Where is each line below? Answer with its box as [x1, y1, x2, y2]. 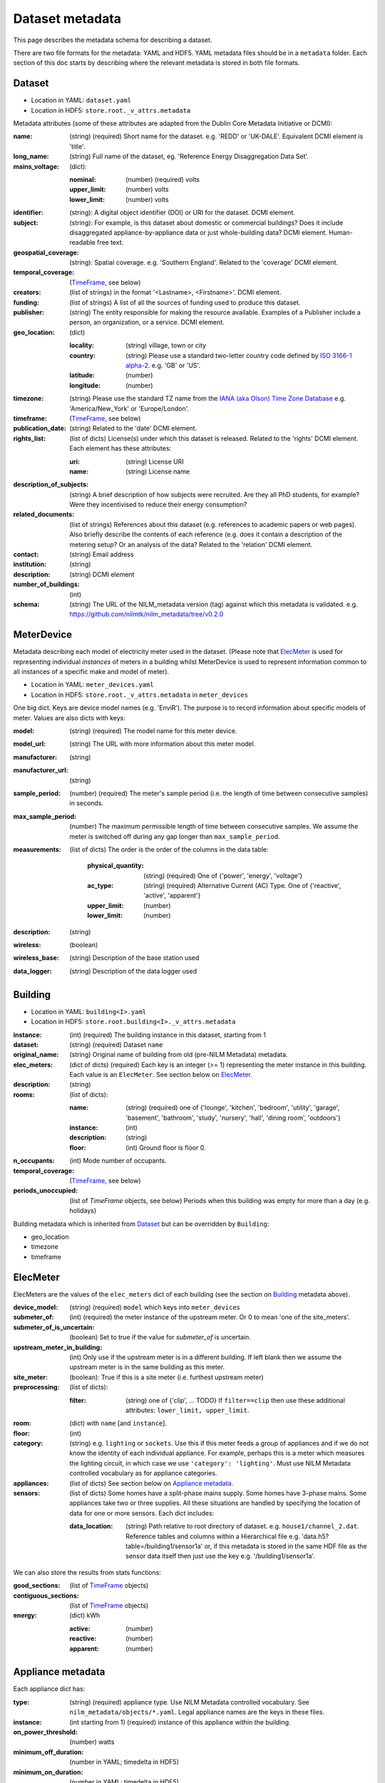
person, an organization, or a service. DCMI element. [69, 318, 225, 327]
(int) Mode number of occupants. [69, 1156, 167, 1165]
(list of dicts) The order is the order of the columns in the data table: [69, 845, 269, 854]
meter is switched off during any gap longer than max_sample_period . [69, 832, 281, 841]
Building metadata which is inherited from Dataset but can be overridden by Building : [13, 1220, 269, 1228]
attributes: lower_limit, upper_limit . [125, 1406, 250, 1414]
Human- [328, 228, 353, 237]
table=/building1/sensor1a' [125, 1542, 203, 1550]
